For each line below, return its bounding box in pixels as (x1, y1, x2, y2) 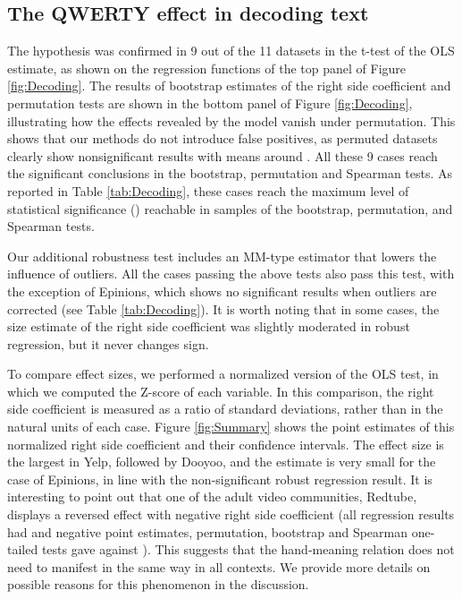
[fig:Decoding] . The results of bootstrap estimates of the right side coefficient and (7, 76, 451, 95)
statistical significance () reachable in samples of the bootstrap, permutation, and (7, 199, 453, 218)
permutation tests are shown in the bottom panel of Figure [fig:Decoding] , (7, 93, 413, 112)
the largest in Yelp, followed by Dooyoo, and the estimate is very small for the (7, 452, 436, 471)
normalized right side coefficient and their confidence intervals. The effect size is (7, 434, 444, 453)
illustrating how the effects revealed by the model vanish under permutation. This (7, 111, 456, 130)
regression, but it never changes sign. (7, 334, 209, 353)
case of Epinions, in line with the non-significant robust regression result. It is (7, 469, 433, 488)
